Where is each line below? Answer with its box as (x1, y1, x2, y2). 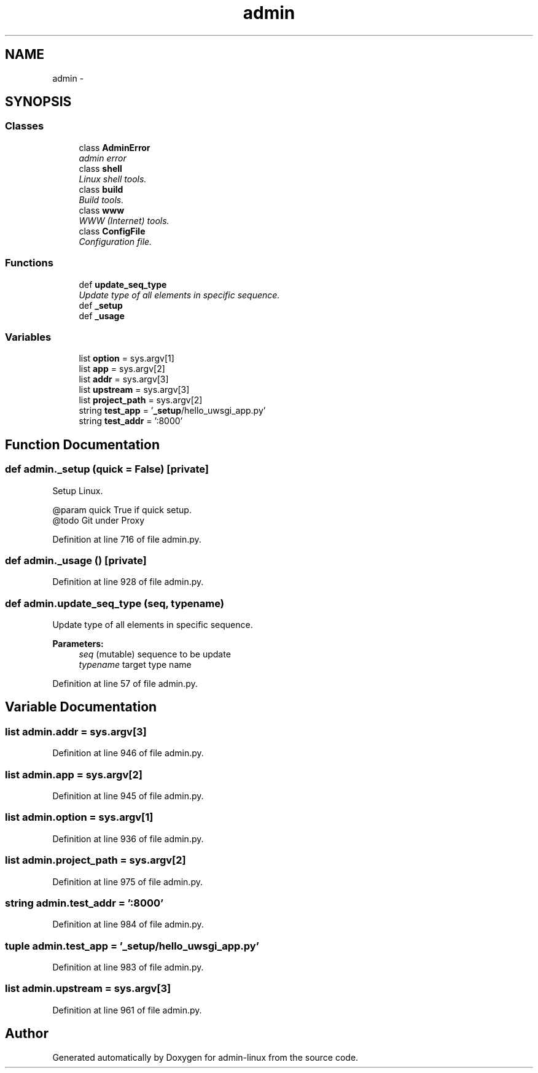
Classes (5, 120, 44, 133)
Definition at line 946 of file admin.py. (52, 748, 204, 759)
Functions (5, 257, 53, 269)
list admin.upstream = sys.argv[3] (5, 982, 171, 995)
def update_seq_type (79, 279, 167, 290)
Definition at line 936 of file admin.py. (52, 833, 204, 844)
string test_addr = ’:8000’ (79, 416, 183, 427)
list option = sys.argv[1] (79, 353, 174, 364)
